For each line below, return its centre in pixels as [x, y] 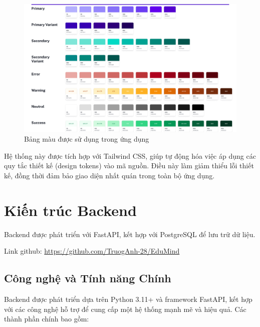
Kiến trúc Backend [70, 210]
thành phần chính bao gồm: [47, 319]
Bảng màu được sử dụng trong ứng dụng [87, 139]
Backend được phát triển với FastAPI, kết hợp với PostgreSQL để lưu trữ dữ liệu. [130, 234]
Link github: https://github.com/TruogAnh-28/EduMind [92, 251]
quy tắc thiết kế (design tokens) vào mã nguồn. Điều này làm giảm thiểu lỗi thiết [129, 166]
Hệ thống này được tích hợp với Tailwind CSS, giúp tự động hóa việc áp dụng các [130, 155]
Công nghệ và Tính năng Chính [88, 278]
